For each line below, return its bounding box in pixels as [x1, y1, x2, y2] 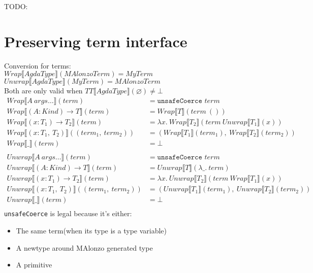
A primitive [16, 259, 52, 270]
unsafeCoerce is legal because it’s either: [4, 208, 132, 219]
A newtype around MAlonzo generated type [16, 242, 153, 253]
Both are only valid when [4, 85, 83, 96]
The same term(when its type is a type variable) [16, 225, 167, 235]
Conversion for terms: [4, 60, 71, 71]
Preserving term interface [4, 30, 187, 51]
